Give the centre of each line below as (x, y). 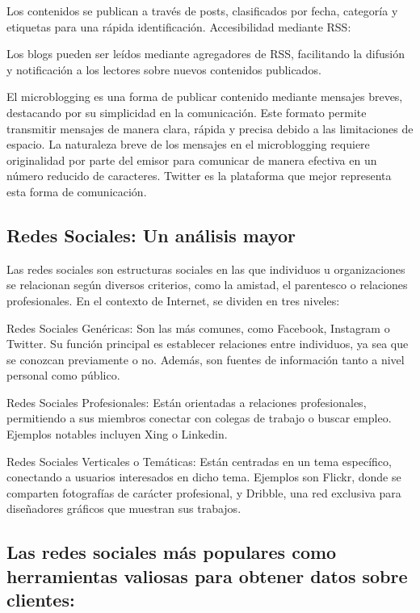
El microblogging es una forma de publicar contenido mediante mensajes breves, (205, 97)
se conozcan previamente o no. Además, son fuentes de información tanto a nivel (206, 359)
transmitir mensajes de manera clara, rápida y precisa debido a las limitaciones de (210, 128)
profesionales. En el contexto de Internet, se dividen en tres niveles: (173, 300)
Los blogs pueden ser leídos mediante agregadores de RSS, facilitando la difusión (206, 54)
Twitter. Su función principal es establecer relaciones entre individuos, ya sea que (208, 344)
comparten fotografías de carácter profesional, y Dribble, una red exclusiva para (204, 492)
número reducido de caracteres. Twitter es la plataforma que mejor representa (199, 176)
